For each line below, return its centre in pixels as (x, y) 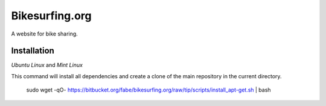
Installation (33, 51)
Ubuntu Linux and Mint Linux (47, 65)
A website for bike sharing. (44, 34)
